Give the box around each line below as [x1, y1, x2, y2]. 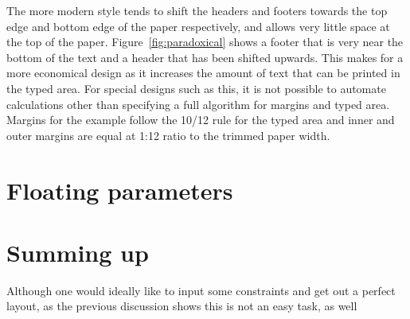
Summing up [6, 235, 149, 268]
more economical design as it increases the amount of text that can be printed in [6, 64, 400, 81]
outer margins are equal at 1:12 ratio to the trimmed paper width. [6, 126, 330, 143]
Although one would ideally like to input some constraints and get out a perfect [6, 282, 396, 298]
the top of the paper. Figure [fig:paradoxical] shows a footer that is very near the [6, 33, 404, 50]
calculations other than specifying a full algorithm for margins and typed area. [6, 95, 390, 112]
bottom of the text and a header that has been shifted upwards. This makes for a [6, 49, 404, 65]
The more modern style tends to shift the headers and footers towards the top [6, 2, 388, 18]
